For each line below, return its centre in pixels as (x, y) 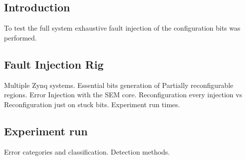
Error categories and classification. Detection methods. (87, 151)
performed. (21, 37)
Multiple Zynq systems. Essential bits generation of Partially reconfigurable (119, 85)
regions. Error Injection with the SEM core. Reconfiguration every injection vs (123, 95)
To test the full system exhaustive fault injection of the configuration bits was (122, 28)
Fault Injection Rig (54, 64)
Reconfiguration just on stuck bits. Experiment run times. (92, 104)
